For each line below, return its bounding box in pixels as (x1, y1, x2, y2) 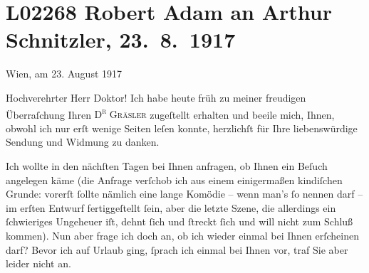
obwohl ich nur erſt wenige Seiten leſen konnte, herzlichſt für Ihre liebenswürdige (6, 120, 358, 135)
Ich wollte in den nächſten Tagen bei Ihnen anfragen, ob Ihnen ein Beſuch (6, 158, 328, 173)
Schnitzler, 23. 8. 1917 (6, 25, 236, 54)
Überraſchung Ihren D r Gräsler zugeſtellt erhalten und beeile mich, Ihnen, (6, 105, 335, 122)
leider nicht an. (6, 256, 71, 271)
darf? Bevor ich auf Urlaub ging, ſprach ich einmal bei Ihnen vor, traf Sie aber (6, 242, 348, 257)
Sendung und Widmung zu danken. (6, 134, 160, 149)
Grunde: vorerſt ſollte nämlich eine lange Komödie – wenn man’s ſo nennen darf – (6, 186, 363, 201)
